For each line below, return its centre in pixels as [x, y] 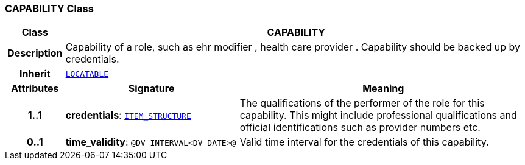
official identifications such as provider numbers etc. [360, 128]
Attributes [35, 89]
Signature [151, 89]
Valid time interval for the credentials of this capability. [364, 142]
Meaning [383, 89]
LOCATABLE [87, 74]
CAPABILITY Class [49, 9]
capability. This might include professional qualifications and [378, 115]
